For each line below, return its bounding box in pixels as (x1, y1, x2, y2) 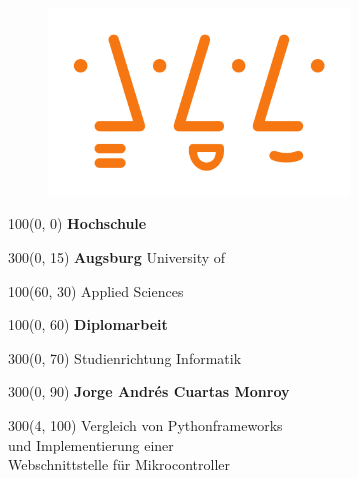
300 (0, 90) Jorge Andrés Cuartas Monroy (8, 381, 290, 402)
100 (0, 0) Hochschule (8, 213, 147, 234)
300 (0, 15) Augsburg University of (8, 246, 226, 267)
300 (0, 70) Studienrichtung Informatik (8, 347, 242, 368)
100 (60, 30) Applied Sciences (8, 280, 184, 301)
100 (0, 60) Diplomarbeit (8, 314, 168, 335)
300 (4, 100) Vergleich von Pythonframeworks (8, 414, 283, 435)
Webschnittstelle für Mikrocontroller (8, 454, 231, 475)
